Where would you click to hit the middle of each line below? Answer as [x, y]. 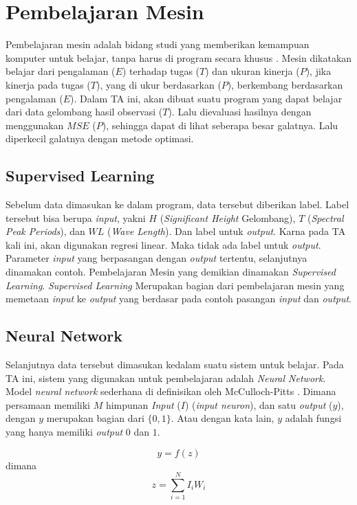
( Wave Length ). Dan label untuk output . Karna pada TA [226, 231]
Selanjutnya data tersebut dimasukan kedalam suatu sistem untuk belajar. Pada [175, 364]
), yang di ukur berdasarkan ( [159, 84]
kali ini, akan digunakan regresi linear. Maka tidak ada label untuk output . [163, 244]
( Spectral [325, 217]
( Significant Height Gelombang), [228, 217]
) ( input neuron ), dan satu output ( [259, 404]
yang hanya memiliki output [64, 431]
